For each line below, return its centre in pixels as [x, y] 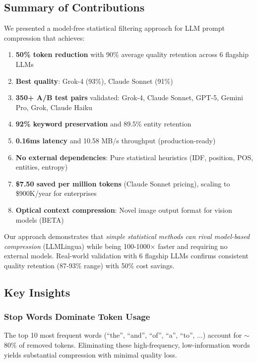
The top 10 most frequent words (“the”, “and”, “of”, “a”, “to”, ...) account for [123, 335]
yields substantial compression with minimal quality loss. [91, 354]
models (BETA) [40, 219]
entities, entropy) [42, 167]
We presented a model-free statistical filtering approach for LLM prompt [114, 28]
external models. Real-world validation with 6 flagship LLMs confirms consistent [126, 256]
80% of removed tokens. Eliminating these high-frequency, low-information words [127, 345]
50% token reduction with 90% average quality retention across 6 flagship [132, 54]
